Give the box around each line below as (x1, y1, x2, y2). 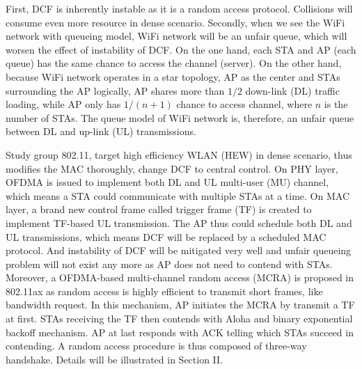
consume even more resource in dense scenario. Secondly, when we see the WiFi (6, 15, 345, 29)
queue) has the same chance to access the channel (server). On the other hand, (6, 56, 342, 70)
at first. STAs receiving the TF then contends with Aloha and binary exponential (6, 311, 353, 326)
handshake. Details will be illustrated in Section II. (6, 352, 223, 366)
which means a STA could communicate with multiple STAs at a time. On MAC (6, 188, 350, 203)
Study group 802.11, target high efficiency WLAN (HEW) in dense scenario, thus (6, 147, 352, 162)
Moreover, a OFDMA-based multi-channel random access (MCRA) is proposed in (6, 270, 354, 285)
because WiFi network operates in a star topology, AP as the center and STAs (6, 69, 340, 84)
